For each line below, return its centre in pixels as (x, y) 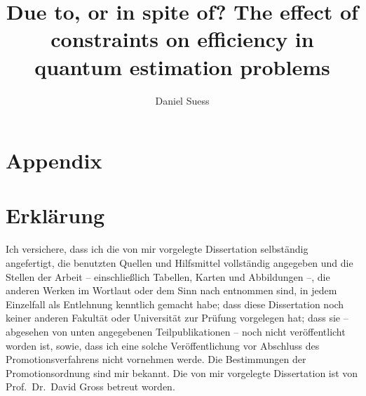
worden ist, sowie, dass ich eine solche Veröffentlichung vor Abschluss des (163, 345)
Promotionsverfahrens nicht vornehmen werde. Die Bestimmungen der (156, 359)
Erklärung (55, 215)
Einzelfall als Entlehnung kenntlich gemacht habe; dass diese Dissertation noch (175, 304)
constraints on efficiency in (182, 39)
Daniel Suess (182, 100)
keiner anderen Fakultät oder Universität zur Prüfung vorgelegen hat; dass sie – (177, 318)
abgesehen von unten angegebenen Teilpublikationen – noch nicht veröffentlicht (176, 331)
